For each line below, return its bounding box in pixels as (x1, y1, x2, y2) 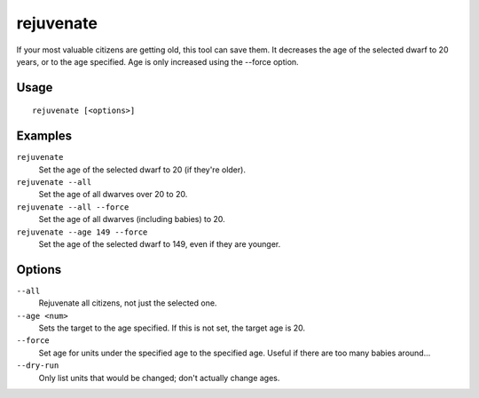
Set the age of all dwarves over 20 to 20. (38, 189, 188, 200)
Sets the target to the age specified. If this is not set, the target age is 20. (38, 322, 306, 333)
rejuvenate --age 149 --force (16, 227, 148, 237)
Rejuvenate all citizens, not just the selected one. (38, 298, 217, 308)
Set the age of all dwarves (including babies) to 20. (38, 214, 225, 225)
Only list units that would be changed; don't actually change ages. (38, 372, 280, 383)
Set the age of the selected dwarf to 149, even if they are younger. (38, 238, 281, 249)
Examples (16, 129, 73, 144)
